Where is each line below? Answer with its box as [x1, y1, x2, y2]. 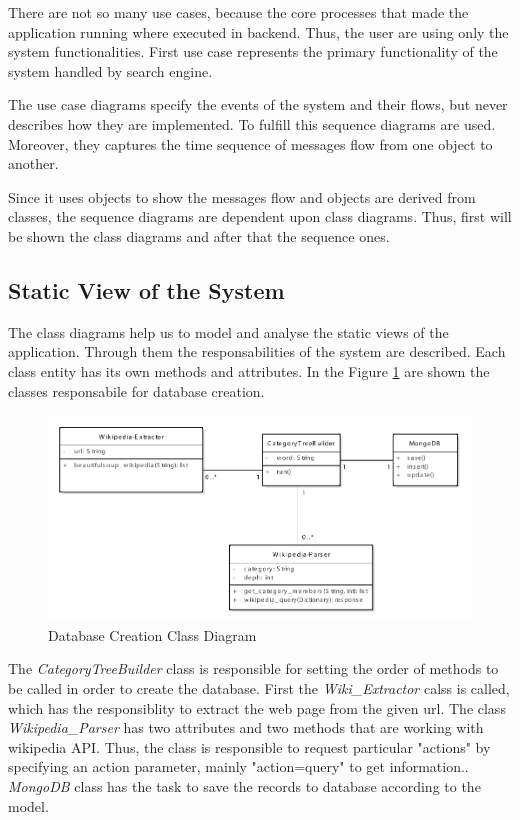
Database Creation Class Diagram [48, 624, 257, 645]
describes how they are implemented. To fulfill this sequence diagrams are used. [8, 113, 496, 134]
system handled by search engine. [8, 60, 213, 81]
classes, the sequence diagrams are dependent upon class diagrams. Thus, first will [8, 206, 512, 227]
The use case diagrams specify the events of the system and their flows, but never [8, 94, 508, 115]
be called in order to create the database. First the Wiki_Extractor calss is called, [8, 678, 510, 698]
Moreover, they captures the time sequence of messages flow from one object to [8, 133, 493, 154]
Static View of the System [8, 274, 285, 305]
